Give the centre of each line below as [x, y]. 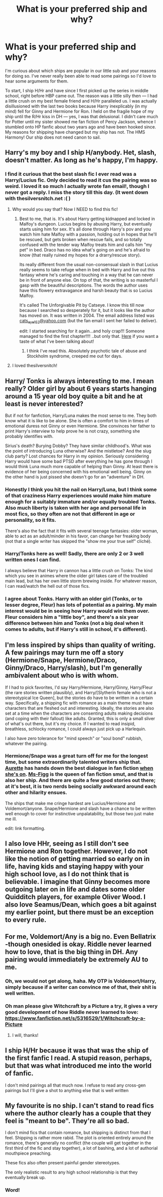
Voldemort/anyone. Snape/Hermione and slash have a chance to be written [80, 808]
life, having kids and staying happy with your [74, 867]
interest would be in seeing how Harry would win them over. [77, 611]
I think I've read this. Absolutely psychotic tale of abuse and [87, 351]
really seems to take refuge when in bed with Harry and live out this [87, 269]
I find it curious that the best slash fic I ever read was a [71, 174]
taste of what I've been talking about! [56, 341]
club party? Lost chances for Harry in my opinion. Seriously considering [77, 456]
